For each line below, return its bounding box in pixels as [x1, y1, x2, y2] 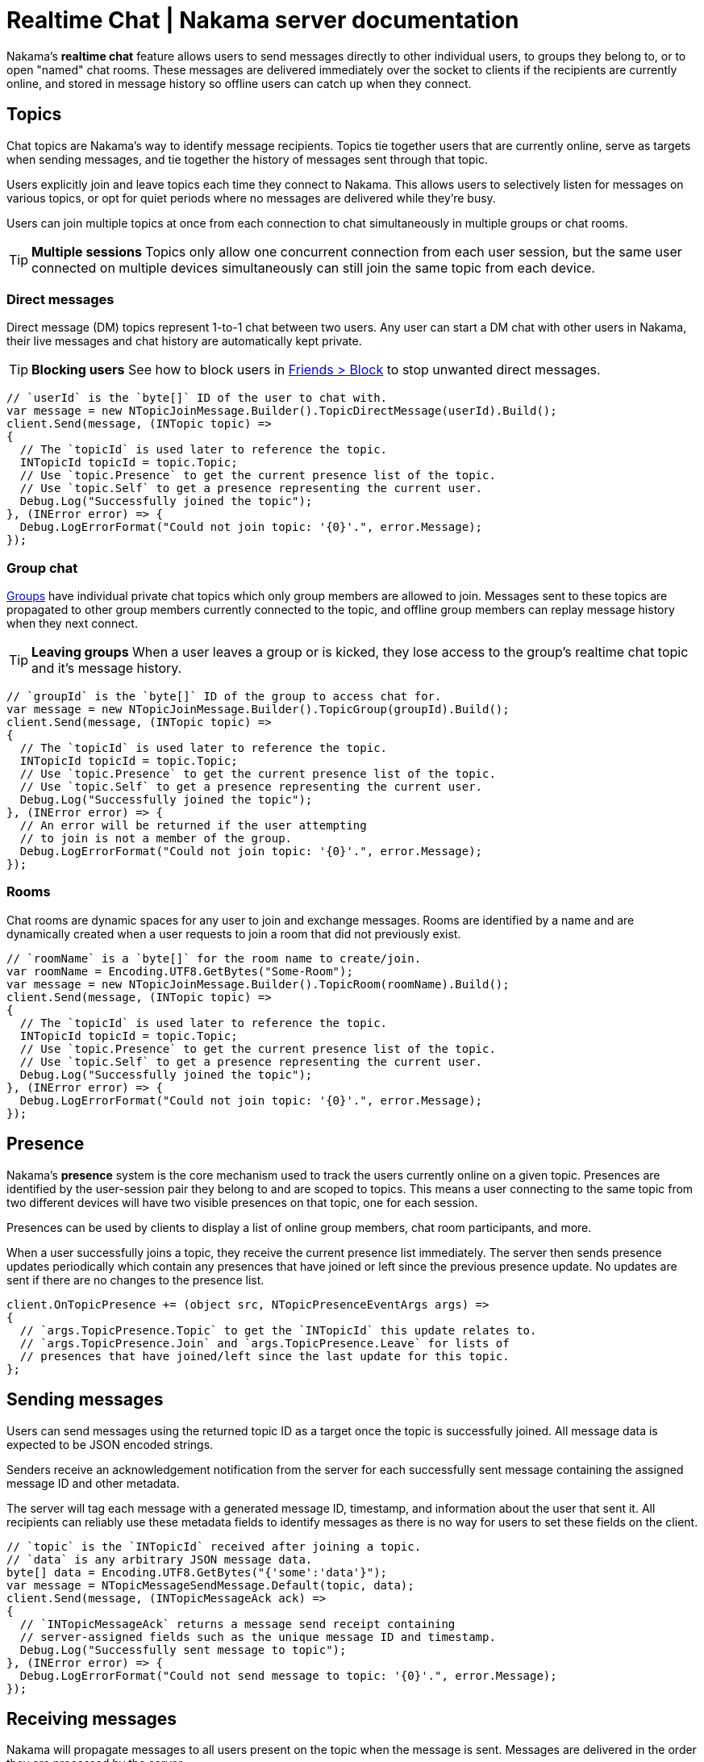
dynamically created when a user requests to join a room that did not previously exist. [6, 926, 461, 941]
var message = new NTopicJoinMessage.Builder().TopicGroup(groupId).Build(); [6, 703, 510, 716]
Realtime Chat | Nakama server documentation [6, 6, 519, 34]
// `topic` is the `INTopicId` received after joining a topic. [6, 1539, 422, 1553]
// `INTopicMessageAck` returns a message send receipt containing [19, 1617, 456, 1630]
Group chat [6, 559, 78, 576]
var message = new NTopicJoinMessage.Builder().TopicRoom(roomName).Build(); [6, 977, 510, 991]
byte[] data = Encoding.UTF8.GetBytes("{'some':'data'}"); [6, 1565, 388, 1579]
